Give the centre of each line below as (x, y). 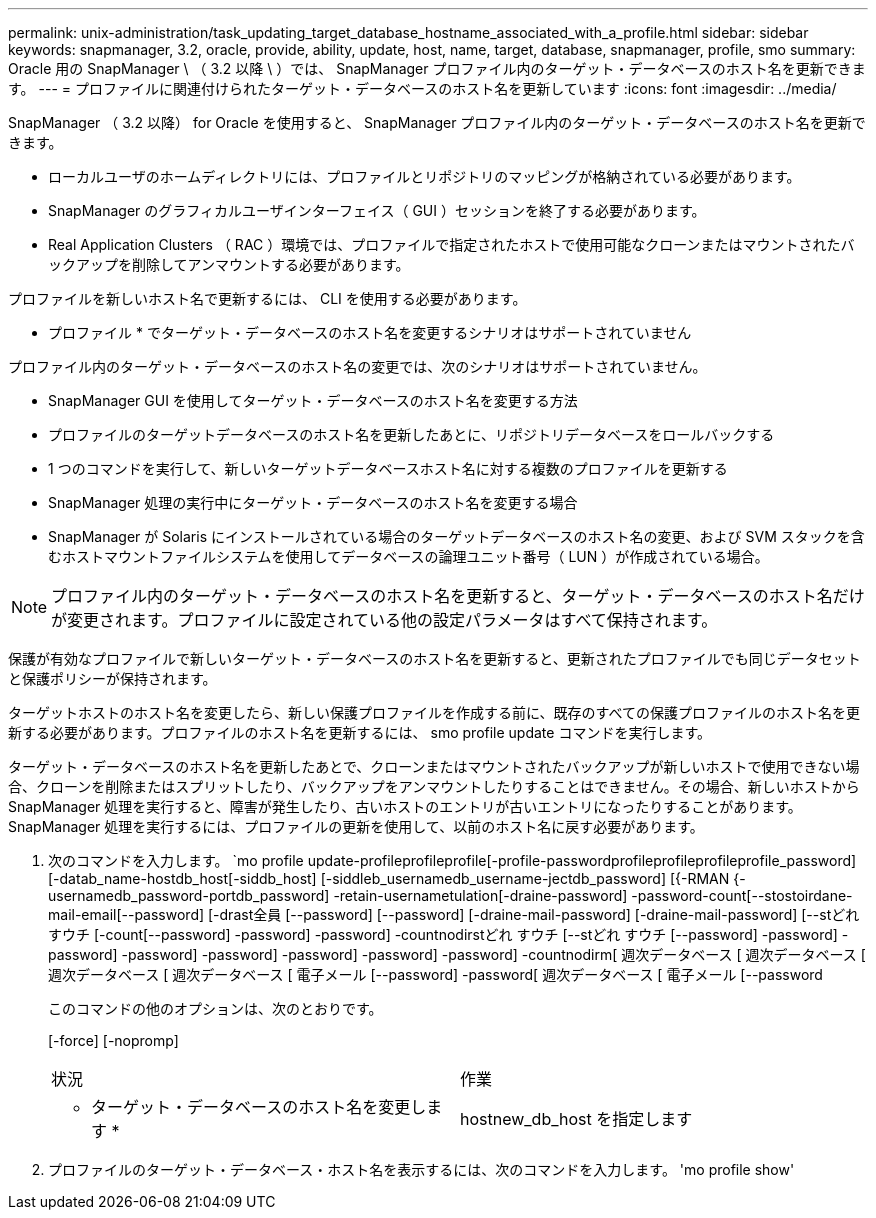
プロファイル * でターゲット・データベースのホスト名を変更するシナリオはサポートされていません (370, 332)
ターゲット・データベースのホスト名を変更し (259, 1107)
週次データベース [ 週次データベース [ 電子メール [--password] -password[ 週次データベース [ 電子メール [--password (435, 974)
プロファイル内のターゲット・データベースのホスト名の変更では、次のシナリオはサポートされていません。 (357, 366)
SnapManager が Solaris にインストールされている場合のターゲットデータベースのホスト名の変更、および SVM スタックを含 (456, 536)
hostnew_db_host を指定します (576, 1119)
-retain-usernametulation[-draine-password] (480, 895)
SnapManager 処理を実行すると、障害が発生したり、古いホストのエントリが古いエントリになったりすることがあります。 (405, 806)
